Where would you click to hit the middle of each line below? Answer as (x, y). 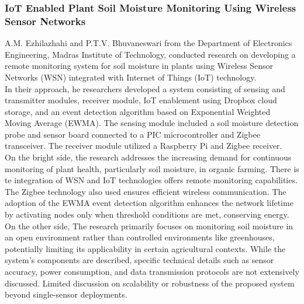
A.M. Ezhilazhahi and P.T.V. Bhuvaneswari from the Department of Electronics (148, 43)
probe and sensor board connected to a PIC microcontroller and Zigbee (132, 134)
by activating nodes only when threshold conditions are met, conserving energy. (147, 214)
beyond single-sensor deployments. (66, 294)
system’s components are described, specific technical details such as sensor (139, 260)
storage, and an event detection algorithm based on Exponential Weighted (138, 111)
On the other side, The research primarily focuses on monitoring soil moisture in (149, 226)
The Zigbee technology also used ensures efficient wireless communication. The (146, 191)
